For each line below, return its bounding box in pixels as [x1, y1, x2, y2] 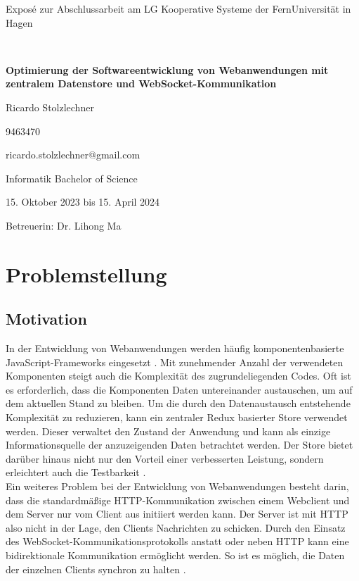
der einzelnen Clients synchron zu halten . [6, 561, 186, 576]
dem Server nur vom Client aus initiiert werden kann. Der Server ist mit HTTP [6, 506, 348, 521]
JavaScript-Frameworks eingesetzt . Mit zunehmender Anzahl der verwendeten [6, 354, 344, 369]
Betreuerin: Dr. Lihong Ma [6, 218, 122, 232]
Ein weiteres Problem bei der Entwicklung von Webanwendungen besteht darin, [6, 479, 349, 494]
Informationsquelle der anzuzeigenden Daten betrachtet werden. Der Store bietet [6, 437, 353, 452]
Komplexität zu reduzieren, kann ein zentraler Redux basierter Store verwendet [6, 410, 348, 425]
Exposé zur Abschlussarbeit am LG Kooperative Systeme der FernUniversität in [6, 1, 351, 15]
